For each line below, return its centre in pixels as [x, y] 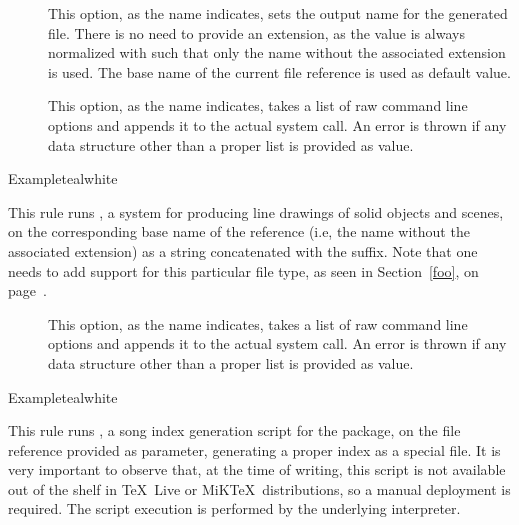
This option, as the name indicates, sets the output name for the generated [278, 13]
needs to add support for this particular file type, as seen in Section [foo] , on [243, 270]
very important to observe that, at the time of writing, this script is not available [257, 469]
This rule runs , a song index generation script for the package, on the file [234, 430]
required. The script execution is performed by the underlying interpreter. [234, 508]
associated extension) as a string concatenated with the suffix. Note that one [243, 250]
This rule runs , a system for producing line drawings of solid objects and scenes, [256, 211]
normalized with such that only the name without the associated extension [277, 52]
